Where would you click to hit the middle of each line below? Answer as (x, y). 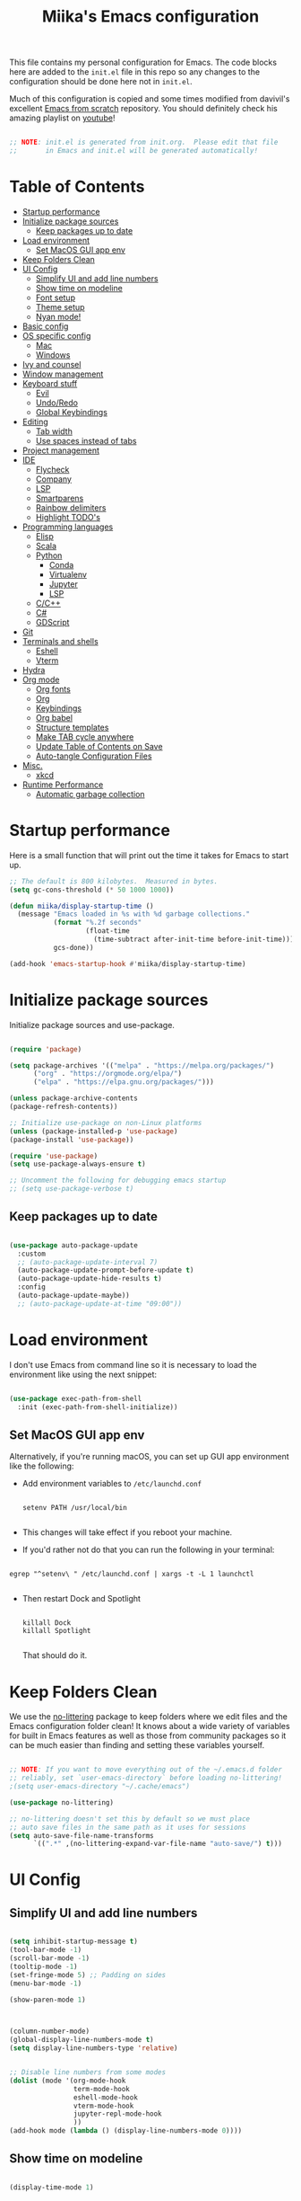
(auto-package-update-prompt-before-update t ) (106, 1270)
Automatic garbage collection (90, 794)
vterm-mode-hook (103, 2106)
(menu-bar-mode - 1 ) (46, 1984)
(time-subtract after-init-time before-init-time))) (194, 940)
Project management (61, 450)
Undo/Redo (57, 403)
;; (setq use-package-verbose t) (72, 1189)
